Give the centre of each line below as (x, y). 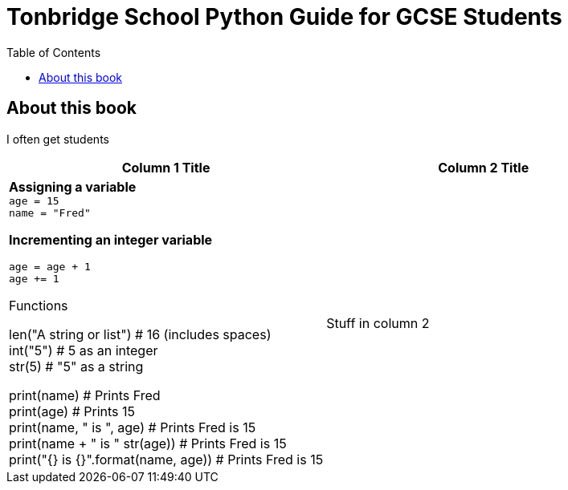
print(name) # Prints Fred (85, 395)
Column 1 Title (166, 167)
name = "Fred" (50, 213)
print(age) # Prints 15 (72, 411)
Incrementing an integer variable (111, 239)
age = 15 (34, 200)
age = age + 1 (50, 266)
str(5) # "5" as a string (76, 366)
